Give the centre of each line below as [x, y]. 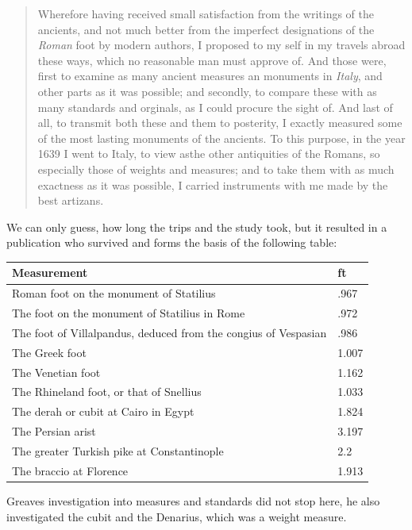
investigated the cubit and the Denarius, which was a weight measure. [177, 516]
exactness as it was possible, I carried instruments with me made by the [213, 184]
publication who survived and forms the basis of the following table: [172, 242]
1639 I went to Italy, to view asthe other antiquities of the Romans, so [209, 154]
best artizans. [71, 200]
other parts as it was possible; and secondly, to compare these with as [207, 91]
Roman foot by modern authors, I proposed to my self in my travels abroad [221, 45]
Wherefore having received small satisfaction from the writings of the [206, 13]
